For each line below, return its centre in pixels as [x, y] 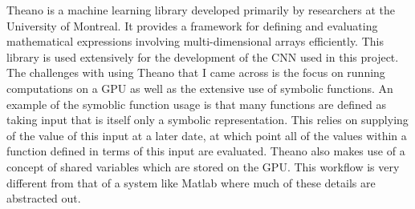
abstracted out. [44, 198]
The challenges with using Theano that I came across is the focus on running [196, 72]
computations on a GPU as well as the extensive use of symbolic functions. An [200, 88]
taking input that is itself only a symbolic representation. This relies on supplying [207, 120]
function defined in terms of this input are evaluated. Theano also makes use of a [206, 151]
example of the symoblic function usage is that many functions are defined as [196, 104]
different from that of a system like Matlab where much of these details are [191, 182]
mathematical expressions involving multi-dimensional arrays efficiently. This [195, 41]
